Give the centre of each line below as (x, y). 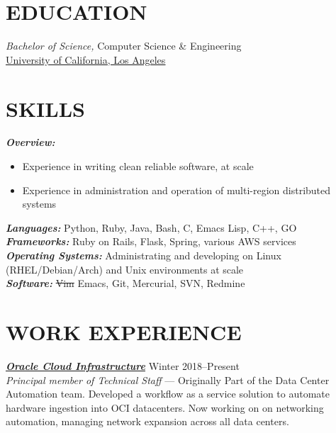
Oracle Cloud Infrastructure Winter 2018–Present (123, 365)
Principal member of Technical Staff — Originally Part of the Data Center (168, 379)
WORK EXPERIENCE (124, 331)
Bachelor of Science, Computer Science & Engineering (124, 46)
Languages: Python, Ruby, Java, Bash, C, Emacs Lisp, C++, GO (151, 227)
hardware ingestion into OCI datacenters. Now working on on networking (165, 407)
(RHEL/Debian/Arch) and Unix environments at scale (125, 269)
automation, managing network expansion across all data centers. (147, 421)
